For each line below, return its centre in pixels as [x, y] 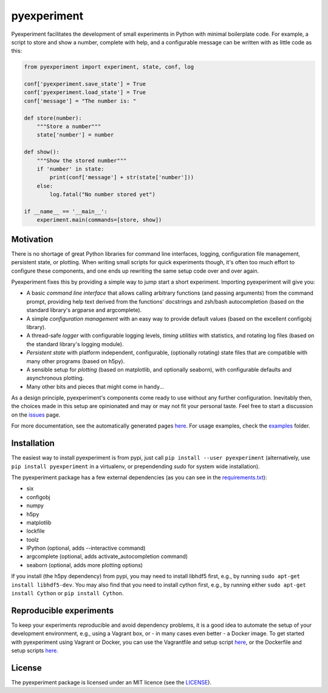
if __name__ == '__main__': [66, 211]
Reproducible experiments [63, 610]
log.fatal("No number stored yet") [103, 195]
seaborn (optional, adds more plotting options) [84, 565]
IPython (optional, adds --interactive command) [86, 548]
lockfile [36, 531]
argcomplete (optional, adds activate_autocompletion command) [107, 556]
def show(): [42, 152]
